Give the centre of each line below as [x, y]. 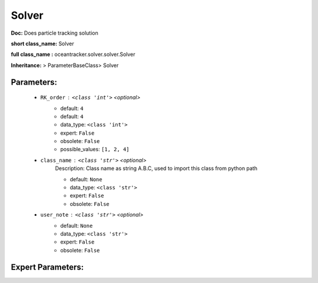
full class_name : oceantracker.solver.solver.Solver [73, 54]
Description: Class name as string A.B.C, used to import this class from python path [156, 168]
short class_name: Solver [42, 44]
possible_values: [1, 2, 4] [95, 149]
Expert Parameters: [47, 267]
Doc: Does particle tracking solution [54, 33]
